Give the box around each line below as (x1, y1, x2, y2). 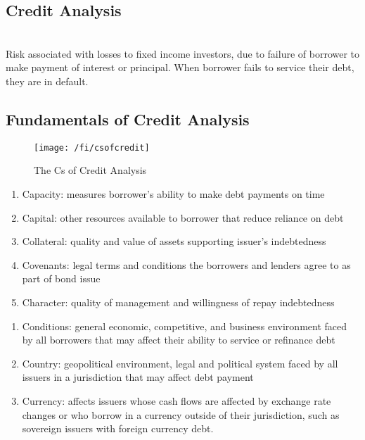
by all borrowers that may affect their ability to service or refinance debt (22, 332, 335, 347)
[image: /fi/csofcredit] (34, 142, 150, 153)
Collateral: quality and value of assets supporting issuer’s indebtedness (22, 234, 326, 249)
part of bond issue (22, 271, 101, 286)
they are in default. (6, 73, 89, 88)
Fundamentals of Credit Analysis (6, 108, 250, 130)
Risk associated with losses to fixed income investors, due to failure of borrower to (6, 46, 360, 61)
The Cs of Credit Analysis (34, 163, 147, 177)
